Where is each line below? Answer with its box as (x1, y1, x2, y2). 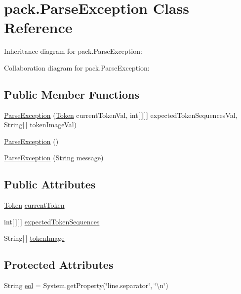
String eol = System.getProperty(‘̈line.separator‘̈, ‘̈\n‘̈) (4, 280, 168, 291)
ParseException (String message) (4, 152, 104, 163)
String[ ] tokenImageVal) (4, 119, 77, 130)
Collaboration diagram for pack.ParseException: (4, 62, 150, 73)
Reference (4, 17, 73, 37)
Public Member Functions (4, 86, 139, 102)
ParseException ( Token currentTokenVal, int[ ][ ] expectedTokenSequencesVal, (4, 110, 238, 120)
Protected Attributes (4, 257, 114, 272)
